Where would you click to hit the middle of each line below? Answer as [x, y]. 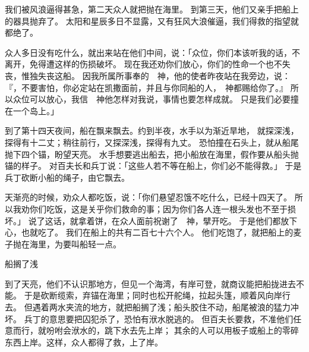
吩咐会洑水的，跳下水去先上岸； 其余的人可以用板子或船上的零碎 [172, 330]
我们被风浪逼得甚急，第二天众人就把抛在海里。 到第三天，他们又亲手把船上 [152, 9]
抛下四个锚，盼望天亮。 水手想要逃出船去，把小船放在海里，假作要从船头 [148, 154]
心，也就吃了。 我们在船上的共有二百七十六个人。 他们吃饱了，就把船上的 [149, 232]
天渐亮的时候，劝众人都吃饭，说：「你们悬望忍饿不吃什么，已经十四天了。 [148, 197]
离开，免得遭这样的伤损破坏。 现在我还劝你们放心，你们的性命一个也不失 [148, 64]
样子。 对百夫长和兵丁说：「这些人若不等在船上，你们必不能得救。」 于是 [161, 166]
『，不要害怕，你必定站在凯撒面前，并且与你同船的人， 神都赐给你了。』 [146, 87]
